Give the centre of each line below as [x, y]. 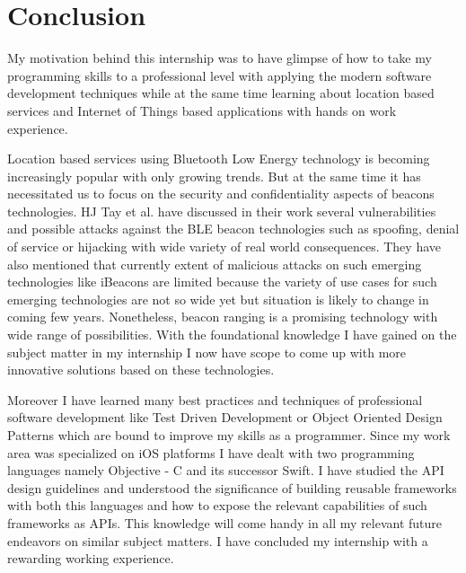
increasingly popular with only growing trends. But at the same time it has [214, 176]
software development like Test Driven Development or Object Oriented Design [225, 417]
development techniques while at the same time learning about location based [221, 93]
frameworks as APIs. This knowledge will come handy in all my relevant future [225, 522]
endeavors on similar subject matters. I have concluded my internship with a [218, 540]
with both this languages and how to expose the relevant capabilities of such [217, 505]
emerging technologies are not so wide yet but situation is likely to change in [218, 299]
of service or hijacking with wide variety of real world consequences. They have [224, 247]
